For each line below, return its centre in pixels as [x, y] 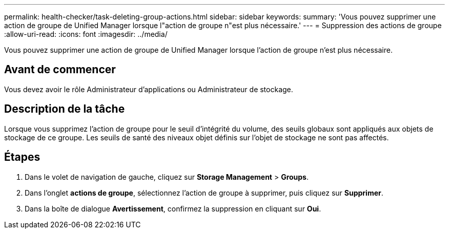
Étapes [22, 157]
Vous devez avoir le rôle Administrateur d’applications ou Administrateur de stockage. [149, 89]
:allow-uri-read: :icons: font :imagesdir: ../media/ [86, 34]
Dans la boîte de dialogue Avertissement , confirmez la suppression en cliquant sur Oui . [173, 208]
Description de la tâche [65, 109]
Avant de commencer [60, 70]
